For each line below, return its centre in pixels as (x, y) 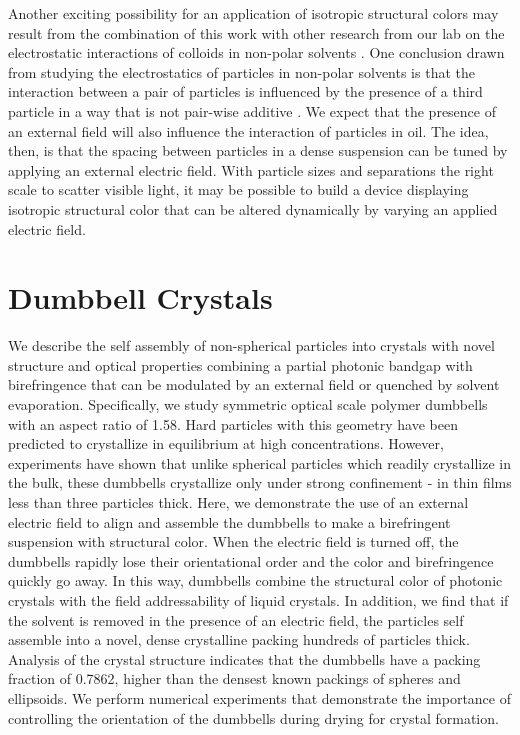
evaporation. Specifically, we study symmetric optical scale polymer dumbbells (248, 404)
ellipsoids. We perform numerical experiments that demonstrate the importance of (259, 697)
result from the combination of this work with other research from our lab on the (256, 32)
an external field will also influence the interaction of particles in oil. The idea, (248, 130)
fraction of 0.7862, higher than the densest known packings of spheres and (234, 678)
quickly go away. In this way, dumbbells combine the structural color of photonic (255, 580)
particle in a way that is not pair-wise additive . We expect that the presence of (252, 110)
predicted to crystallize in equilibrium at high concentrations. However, (226, 443)
